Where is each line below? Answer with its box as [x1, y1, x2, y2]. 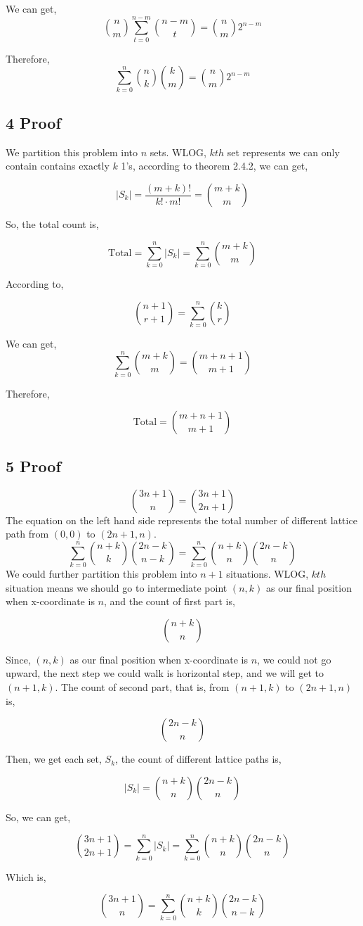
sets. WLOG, [150, 144, 206, 159]
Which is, [6, 869, 46, 884]
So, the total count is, [6, 217, 99, 231]
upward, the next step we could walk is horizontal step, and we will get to [6, 666, 324, 680]
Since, [6, 652, 31, 666]
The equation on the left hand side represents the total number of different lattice [6, 512, 357, 527]
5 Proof [6, 455, 61, 476]
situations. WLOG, [226, 566, 309, 581]
